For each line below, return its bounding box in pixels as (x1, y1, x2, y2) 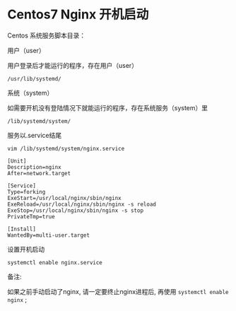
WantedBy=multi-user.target (7, 231, 90, 239)
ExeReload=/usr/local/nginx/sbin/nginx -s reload (7, 201, 157, 208)
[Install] (7, 225, 37, 233)
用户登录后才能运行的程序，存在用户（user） (7, 61, 138, 69)
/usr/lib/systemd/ (7, 75, 61, 82)
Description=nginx (7, 163, 61, 170)
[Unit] (7, 157, 27, 165)
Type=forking (7, 188, 46, 195)
